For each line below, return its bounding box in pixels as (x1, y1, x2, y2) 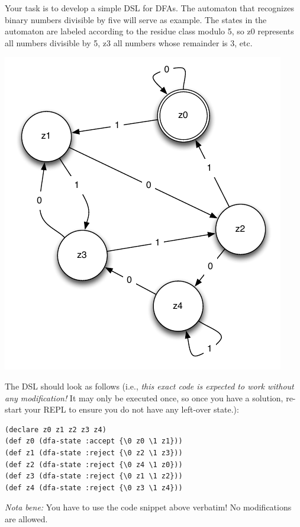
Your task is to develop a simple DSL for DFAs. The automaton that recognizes (5, 2, 294, 14)
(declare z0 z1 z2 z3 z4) (5, 425, 107, 434)
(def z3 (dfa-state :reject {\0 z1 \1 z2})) (5, 472, 183, 481)
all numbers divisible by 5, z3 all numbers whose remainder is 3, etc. (5, 36, 253, 49)
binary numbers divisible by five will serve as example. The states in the (5, 13, 267, 25)
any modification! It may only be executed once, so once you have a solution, (5, 391, 283, 404)
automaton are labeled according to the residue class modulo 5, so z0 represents (5, 25, 294, 37)
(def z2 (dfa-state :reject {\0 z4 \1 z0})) (5, 460, 183, 469)
